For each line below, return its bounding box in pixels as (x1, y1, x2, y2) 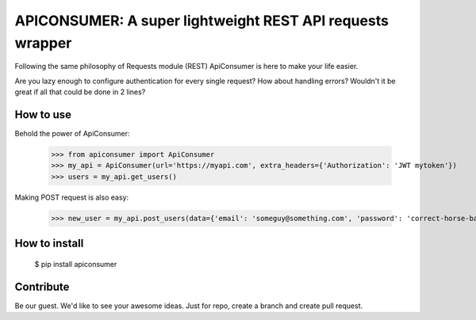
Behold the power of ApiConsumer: (14, 129, 130, 139)
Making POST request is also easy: (14, 192, 129, 202)
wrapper (14, 34, 72, 51)
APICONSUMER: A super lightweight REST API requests (14, 12, 389, 29)
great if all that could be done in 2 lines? (14, 87, 146, 97)
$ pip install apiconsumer (34, 259, 117, 269)
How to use (14, 108, 71, 121)
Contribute (14, 280, 70, 293)
